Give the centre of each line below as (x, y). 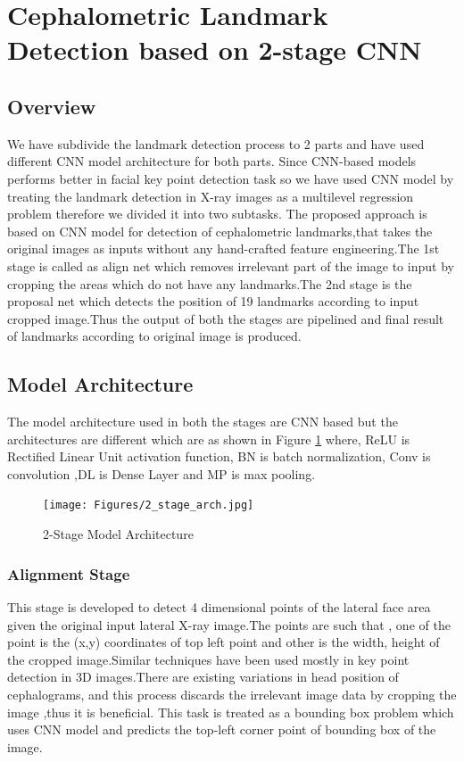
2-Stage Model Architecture (118, 534)
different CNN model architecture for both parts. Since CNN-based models (212, 161)
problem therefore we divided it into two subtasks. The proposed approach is (217, 214)
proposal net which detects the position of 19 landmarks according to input (213, 301)
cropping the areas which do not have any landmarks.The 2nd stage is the (210, 283)
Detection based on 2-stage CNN (215, 50)
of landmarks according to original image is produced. (154, 336)
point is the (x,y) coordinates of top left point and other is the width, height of (224, 642)
